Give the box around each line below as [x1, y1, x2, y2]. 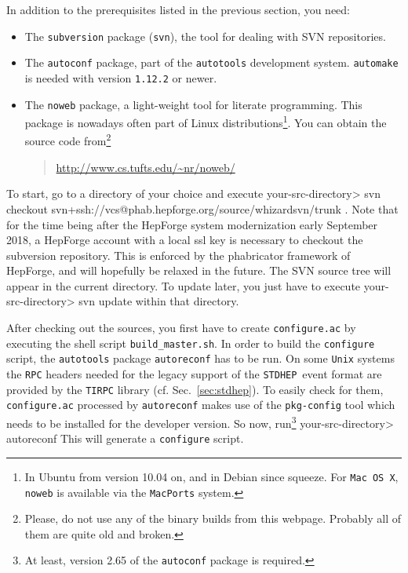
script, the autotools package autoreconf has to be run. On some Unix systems [6, 350, 395, 367]
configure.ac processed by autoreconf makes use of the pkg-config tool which [6, 396, 395, 413]
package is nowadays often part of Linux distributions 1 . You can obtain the [24, 112, 387, 130]
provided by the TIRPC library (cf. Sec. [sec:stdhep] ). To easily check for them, [6, 381, 384, 397]
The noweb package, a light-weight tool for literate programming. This [24, 96, 362, 112]
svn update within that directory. [78, 293, 239, 309]
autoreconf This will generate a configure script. [6, 430, 244, 447]
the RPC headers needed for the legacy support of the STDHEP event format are [6, 366, 382, 382]
